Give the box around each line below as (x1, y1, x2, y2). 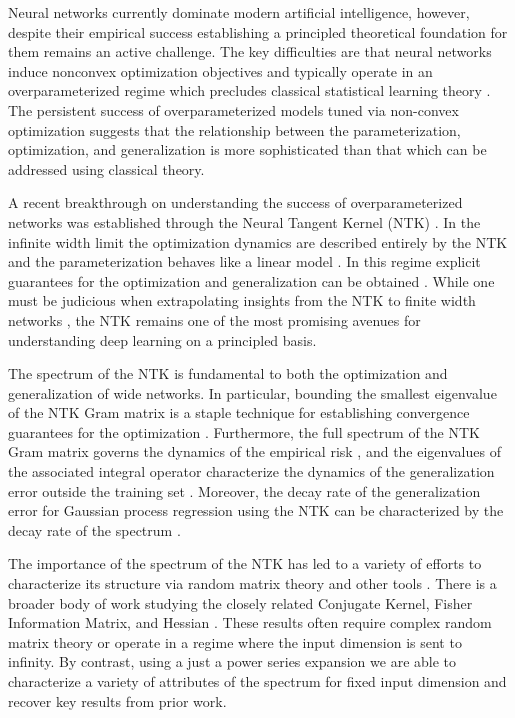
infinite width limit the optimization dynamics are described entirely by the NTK (8, 231, 508, 252)
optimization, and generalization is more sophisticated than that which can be (8, 139, 487, 160)
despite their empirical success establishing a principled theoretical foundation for (8, 21, 508, 42)
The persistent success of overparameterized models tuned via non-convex (8, 99, 459, 120)
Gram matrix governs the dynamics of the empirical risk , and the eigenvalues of (8, 441, 501, 462)
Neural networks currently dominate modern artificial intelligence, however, (8, 2, 470, 22)
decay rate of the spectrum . (8, 519, 181, 540)
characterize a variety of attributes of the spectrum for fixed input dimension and (8, 671, 507, 691)
